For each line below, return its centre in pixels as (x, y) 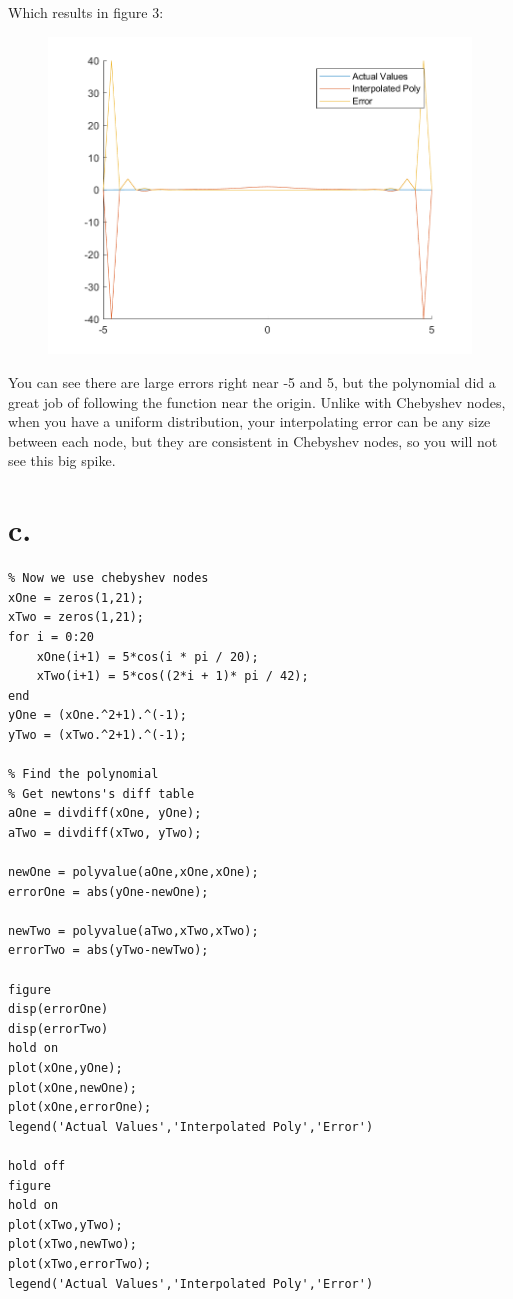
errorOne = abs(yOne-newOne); (108, 891)
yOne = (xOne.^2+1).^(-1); (97, 715)
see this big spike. (62, 460)
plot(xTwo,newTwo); (72, 1244)
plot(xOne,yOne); (65, 1068)
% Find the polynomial (83, 774)
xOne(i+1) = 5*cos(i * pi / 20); (147, 656)
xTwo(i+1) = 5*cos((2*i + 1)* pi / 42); (172, 676)
